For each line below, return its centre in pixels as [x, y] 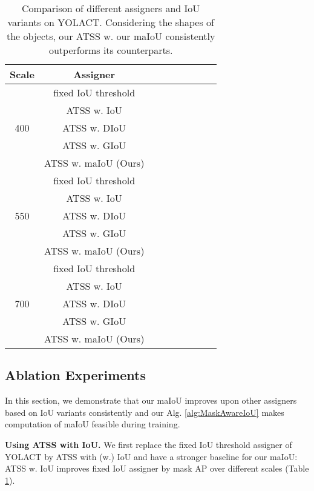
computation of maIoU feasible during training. [93, 424]
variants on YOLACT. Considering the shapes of [111, 22]
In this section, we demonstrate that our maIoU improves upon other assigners [151, 400]
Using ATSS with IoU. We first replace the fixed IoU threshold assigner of [149, 444]
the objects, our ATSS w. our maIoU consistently [111, 36]
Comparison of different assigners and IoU [111, 8]
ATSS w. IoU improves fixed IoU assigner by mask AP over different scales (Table [157, 468]
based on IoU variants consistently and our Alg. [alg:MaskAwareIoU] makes [145, 412]
